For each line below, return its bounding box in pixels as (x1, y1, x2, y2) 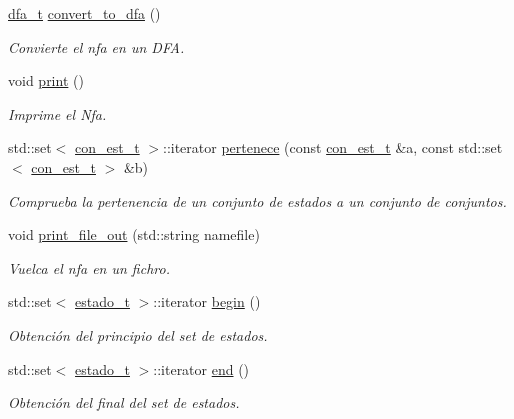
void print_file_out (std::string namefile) (8, 224, 260, 245)
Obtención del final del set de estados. (8, 392, 240, 413)
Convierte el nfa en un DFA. (8, 36, 185, 57)
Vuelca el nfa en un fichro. (8, 257, 170, 278)
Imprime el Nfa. (8, 103, 107, 124)
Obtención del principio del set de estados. (8, 324, 268, 345)
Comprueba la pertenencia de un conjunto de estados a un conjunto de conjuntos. (8, 190, 507, 211)
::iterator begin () (153, 291, 261, 312)
